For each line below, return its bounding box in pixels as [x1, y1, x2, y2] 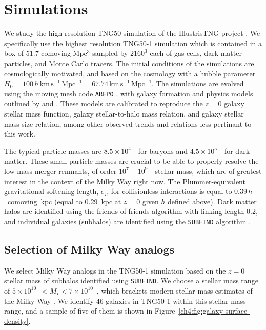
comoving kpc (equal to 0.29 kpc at [7, 196, 121, 206]
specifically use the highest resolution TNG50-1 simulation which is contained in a [4, 37, 262, 48]
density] [4, 315, 29, 326]
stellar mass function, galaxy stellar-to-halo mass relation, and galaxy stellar [4, 108, 244, 119]
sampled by [92, 48, 128, 59]
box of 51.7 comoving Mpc [4, 48, 87, 59]
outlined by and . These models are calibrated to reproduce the [4, 98, 203, 109]
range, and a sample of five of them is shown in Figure [4, 305, 175, 316]
